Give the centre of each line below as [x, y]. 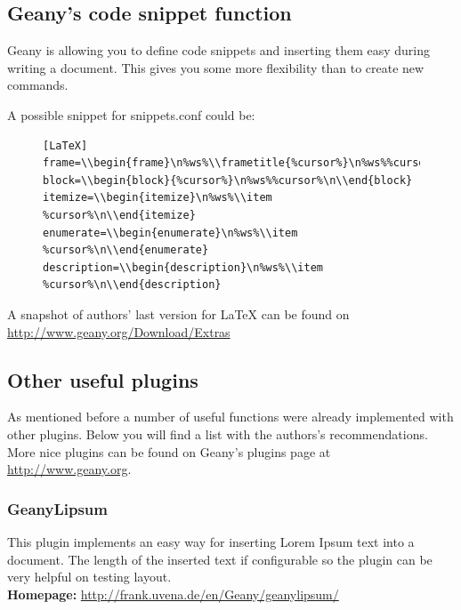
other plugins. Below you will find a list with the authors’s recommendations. [218, 433]
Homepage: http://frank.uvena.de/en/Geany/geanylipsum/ [173, 594]
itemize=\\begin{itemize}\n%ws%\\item [158, 198]
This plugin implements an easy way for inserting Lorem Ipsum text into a [211, 541]
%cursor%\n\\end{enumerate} [126, 250]
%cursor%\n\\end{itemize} [119, 215]
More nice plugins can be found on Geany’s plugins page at [169, 451]
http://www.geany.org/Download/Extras [119, 331]
